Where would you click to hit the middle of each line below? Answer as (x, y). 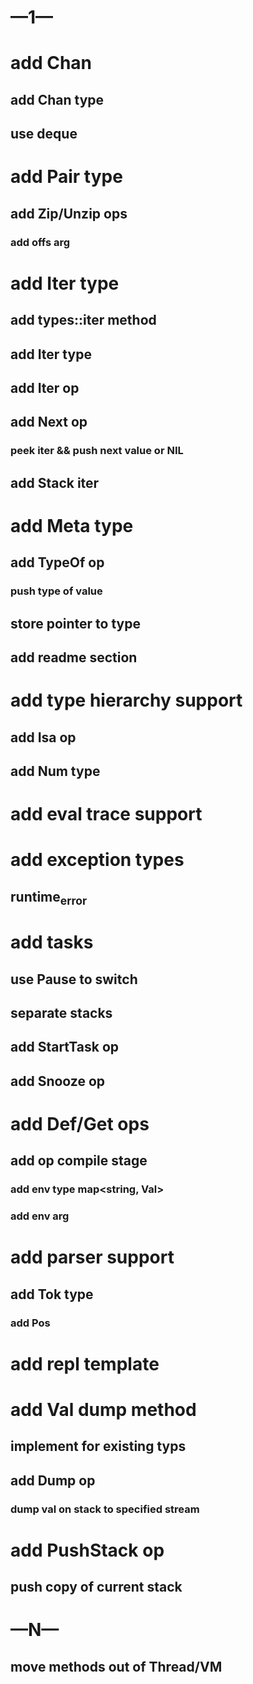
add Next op (49, 422)
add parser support (92, 1257)
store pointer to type (75, 623)
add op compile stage (79, 1161)
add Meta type (72, 525)
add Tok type (52, 1294)
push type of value (56, 591)
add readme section (74, 657)
